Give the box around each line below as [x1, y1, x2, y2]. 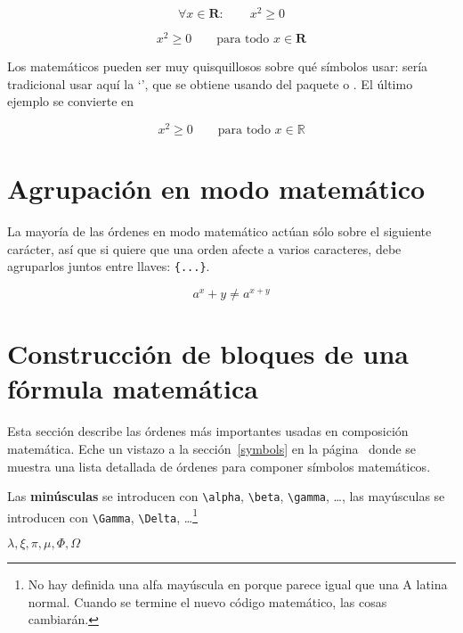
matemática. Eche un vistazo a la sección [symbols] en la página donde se [7, 439, 417, 457]
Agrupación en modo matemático [7, 170, 426, 207]
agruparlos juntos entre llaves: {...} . [7, 257, 210, 275]
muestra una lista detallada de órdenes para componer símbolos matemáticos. [7, 456, 431, 475]
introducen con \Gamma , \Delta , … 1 [7, 505, 198, 526]
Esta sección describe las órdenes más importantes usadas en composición [7, 422, 409, 440]
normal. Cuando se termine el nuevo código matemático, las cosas [28, 592, 387, 611]
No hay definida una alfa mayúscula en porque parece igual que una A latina [28, 575, 448, 594]
